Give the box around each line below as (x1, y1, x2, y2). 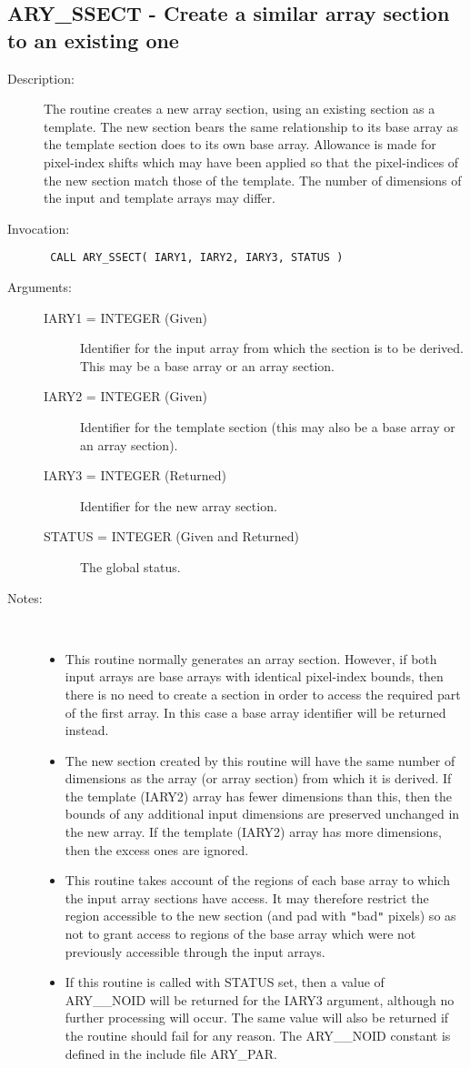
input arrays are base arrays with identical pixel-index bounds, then (65, 667, 444, 686)
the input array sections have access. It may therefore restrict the (65, 888, 429, 907)
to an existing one (7, 25, 179, 54)
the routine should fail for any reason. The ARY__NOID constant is (65, 1026, 451, 1045)
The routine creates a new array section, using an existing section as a (44, 99, 435, 118)
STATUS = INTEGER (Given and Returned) (44, 527, 300, 546)
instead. (65, 720, 109, 740)
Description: (7, 68, 75, 87)
